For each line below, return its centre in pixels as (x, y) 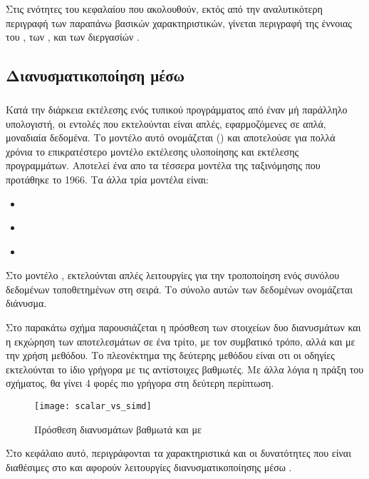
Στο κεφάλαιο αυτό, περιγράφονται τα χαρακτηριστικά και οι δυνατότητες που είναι (178, 453)
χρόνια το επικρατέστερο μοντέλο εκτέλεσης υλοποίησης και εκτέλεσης (152, 151)
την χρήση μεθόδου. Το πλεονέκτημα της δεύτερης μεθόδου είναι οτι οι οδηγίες (170, 355)
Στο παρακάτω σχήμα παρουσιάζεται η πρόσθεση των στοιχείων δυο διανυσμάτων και (183, 327)
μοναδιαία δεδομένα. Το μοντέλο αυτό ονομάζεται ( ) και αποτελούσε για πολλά (171, 137)
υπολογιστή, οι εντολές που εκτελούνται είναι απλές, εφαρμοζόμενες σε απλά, (166, 123)
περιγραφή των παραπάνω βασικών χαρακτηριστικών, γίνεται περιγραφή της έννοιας (179, 22)
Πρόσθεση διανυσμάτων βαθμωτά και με (118, 429)
